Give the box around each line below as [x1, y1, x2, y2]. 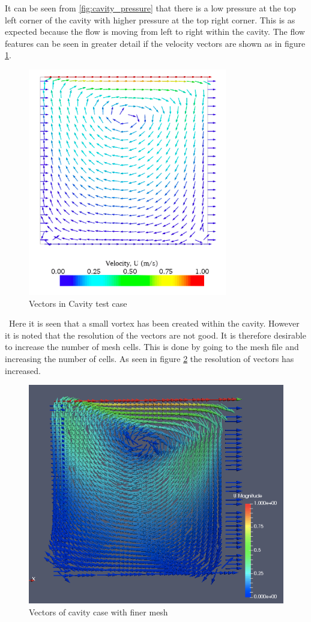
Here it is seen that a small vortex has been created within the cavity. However [8, 317, 300, 330]
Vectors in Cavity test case [29, 297, 127, 309]
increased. [5, 364, 41, 376]
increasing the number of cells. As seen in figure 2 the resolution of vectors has [5, 352, 294, 364]
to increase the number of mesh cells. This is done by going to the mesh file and [5, 340, 299, 353]
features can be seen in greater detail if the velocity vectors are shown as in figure [5, 37, 306, 49]
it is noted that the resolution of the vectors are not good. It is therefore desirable [5, 328, 306, 341]
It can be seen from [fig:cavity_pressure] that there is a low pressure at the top [5, 2, 296, 14]
